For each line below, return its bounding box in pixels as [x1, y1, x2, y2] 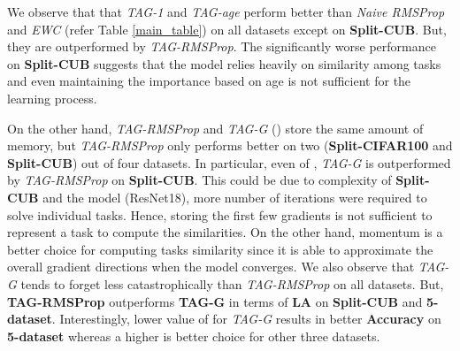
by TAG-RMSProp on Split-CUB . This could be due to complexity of [7, 171, 392, 189]
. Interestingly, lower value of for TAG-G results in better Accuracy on [51, 309, 441, 328]
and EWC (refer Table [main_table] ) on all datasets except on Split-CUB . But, [7, 19, 447, 38]
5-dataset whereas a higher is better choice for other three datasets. [7, 326, 380, 345]
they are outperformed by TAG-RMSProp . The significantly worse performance [7, 37, 436, 56]
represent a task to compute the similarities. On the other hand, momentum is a [7, 223, 443, 241]
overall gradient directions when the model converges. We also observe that [7, 257, 415, 276]
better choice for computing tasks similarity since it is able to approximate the [7, 240, 433, 258]
